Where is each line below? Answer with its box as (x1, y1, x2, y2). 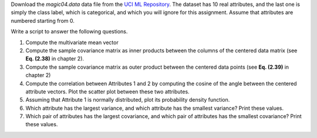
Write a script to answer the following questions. (11, 28, 128, 35)
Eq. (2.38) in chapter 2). (25, 55, 85, 62)
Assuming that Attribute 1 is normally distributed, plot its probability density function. (25, 96, 230, 103)
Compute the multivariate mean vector (25, 39, 119, 46)
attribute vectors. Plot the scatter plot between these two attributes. (25, 88, 190, 95)
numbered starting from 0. (11, 17, 75, 24)
